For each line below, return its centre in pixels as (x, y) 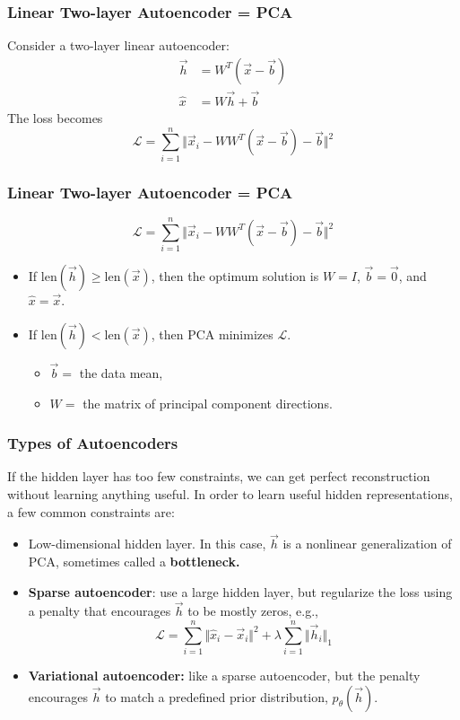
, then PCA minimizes (212, 334)
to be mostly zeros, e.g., (253, 611)
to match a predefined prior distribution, (217, 696)
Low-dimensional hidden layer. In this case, (147, 544)
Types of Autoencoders (93, 443)
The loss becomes (55, 118)
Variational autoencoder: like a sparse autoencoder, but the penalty (224, 676)
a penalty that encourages (100, 611)
